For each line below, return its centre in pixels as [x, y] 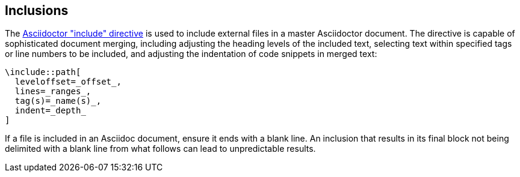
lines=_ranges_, [53, 91]
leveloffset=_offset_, [68, 82]
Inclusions [37, 10]
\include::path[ [43, 72]
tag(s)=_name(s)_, [58, 101]
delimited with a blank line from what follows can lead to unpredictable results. [160, 149]
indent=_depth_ [50, 111]
